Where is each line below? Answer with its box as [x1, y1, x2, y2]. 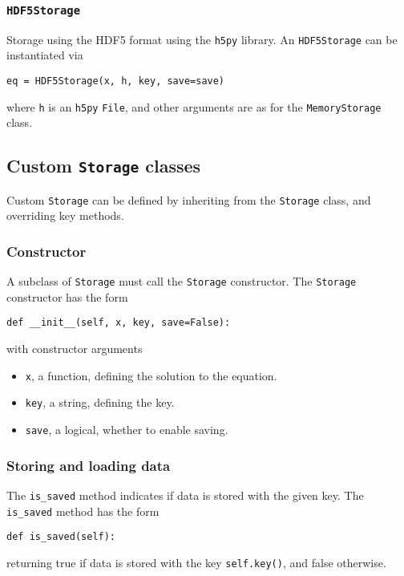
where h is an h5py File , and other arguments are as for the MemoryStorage [6, 98, 382, 115]
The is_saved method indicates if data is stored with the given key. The [6, 486, 364, 503]
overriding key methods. [6, 207, 124, 224]
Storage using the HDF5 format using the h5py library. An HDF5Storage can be [6, 30, 398, 47]
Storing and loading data [6, 455, 171, 475]
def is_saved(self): [6, 531, 116, 543]
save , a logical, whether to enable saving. [25, 421, 228, 437]
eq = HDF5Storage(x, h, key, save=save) [6, 75, 225, 87]
